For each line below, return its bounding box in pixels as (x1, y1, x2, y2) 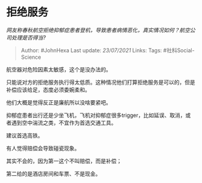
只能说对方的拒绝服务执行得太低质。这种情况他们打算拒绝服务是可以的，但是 (6, 79, 195, 86)
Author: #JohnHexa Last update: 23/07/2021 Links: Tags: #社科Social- (20, 46, 195, 54)
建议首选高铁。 (6, 131, 43, 139)
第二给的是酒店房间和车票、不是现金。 (6, 170, 101, 177)
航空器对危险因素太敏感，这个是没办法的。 (6, 65, 111, 73)
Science (20, 53, 41, 61)
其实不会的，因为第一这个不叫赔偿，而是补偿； (6, 157, 122, 164)
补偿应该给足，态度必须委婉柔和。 (6, 86, 91, 93)
